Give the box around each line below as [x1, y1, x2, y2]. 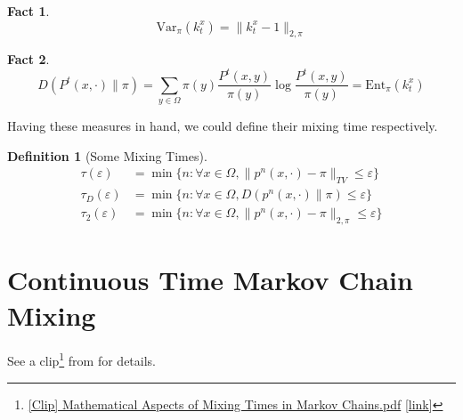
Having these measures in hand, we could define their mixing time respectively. [7, 117, 438, 135]
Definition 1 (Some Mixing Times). [7, 146, 207, 165]
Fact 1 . [7, 2, 50, 20]
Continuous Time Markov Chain [7, 262, 413, 298]
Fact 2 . [7, 50, 50, 69]
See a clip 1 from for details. [7, 349, 157, 370]
